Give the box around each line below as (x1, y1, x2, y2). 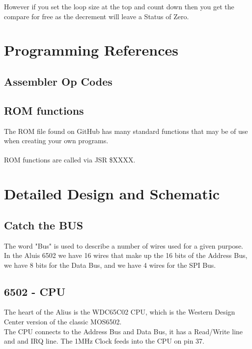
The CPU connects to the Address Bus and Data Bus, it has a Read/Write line (4, 326, 243, 336)
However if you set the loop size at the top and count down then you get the (4, 1, 234, 11)
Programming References (4, 40, 178, 60)
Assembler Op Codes (4, 73, 112, 89)
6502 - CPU (4, 284, 65, 299)
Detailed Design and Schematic (4, 184, 220, 204)
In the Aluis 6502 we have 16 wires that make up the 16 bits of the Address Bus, (4, 250, 248, 260)
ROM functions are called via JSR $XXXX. (4, 155, 136, 165)
